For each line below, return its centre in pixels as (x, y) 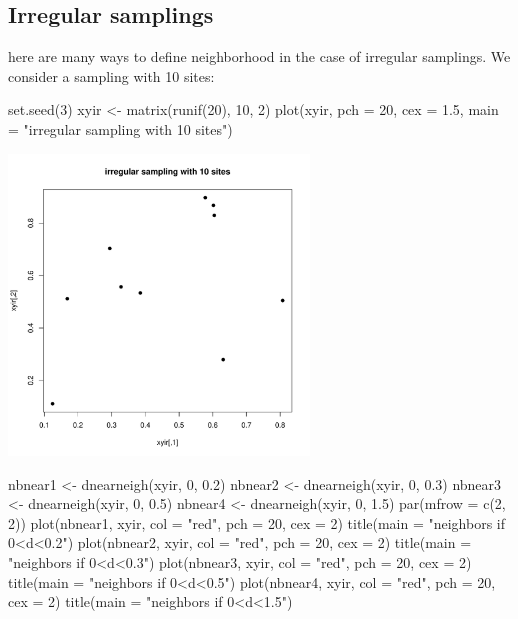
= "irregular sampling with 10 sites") (120, 128)
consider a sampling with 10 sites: (111, 75)
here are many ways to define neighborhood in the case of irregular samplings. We (259, 56)
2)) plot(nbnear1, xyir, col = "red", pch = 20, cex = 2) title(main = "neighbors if (257, 522)
